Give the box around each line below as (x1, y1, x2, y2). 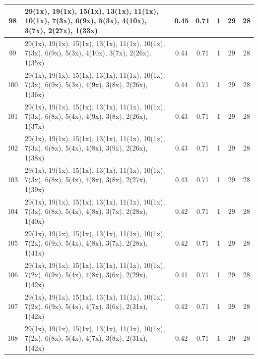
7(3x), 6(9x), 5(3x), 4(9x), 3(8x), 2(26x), (25, 79, 148, 90)
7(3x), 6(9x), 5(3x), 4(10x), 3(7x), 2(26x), (25, 48, 151, 58)
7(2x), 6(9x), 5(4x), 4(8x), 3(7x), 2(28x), (25, 238, 148, 248)
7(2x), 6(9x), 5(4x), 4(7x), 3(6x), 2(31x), (25, 301, 148, 311)
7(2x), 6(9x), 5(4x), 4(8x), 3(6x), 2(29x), (25, 269, 148, 280)
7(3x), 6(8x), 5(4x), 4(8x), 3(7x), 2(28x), (25, 206, 148, 216)
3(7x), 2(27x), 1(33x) (25, 25, 98, 35)
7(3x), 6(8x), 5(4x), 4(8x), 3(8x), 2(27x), (25, 174, 148, 185)
